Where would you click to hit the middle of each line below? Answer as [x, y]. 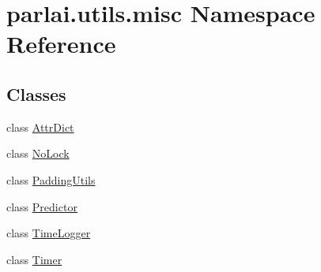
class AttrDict [40, 127]
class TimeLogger [49, 233]
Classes [36, 93]
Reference [61, 44]
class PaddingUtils [51, 179]
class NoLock [38, 153]
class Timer [34, 259]
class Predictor [42, 206]
